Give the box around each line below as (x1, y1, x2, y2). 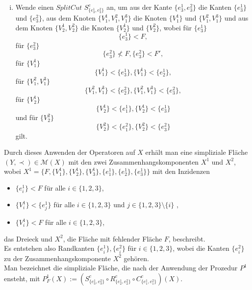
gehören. (124, 253, 149, 263)
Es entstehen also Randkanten (4, 243, 95, 253)
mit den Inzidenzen (152, 166, 210, 176)
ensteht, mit (4, 273, 40, 283)
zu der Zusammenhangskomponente (4, 253, 111, 263)
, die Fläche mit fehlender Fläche (63, 233, 162, 243)
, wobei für (159, 22, 192, 32)
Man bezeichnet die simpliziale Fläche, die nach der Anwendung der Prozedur (4, 263, 238, 273)
